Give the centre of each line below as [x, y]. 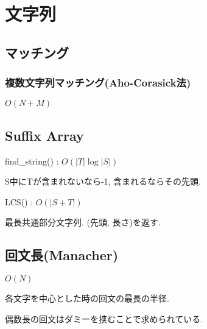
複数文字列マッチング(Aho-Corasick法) [98, 83]
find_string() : [32, 161]
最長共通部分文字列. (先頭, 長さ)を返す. [83, 222]
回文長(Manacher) [62, 255]
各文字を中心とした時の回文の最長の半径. [87, 298]
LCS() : [19, 201]
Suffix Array [44, 135]
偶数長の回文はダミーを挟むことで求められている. [104, 318]
